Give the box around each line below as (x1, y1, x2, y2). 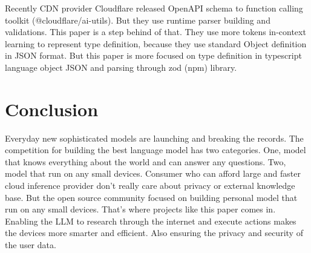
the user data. (5, 238, 56, 251)
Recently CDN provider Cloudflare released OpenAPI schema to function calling (5, 2, 303, 14)
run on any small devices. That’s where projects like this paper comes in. (5, 203, 276, 215)
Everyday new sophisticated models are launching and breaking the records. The (5, 131, 304, 144)
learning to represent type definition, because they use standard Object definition (5, 37, 307, 50)
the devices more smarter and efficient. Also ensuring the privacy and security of (5, 226, 303, 239)
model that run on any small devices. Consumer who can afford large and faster (5, 167, 301, 180)
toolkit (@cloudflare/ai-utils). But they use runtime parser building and (5, 13, 270, 26)
